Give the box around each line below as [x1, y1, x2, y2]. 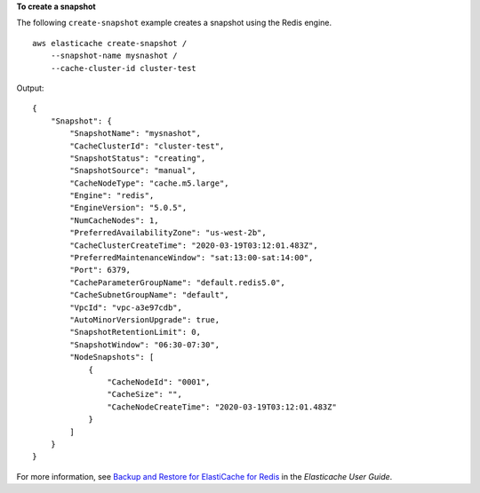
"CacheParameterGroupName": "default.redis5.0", [69, 277, 286, 288]
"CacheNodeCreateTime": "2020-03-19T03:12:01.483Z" [107, 402, 337, 412]
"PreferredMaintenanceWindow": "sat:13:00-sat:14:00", [69, 253, 314, 263]
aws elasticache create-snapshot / [32, 38, 188, 48]
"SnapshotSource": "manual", [69, 165, 197, 176]
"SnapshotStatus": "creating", [69, 153, 206, 163]
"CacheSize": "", [107, 389, 182, 400]
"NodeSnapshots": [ [69, 352, 155, 362]
